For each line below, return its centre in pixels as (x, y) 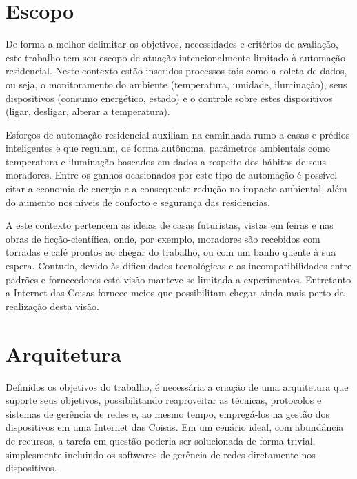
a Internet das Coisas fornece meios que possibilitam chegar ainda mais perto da (175, 293)
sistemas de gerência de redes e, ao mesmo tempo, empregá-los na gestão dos (167, 413)
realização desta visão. (52, 306)
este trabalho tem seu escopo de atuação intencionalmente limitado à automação (175, 57)
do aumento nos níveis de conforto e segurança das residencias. (138, 202)
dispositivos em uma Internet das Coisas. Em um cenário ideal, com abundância (175, 427)
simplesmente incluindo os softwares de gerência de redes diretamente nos (161, 454)
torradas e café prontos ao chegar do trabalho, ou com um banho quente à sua (171, 252)
